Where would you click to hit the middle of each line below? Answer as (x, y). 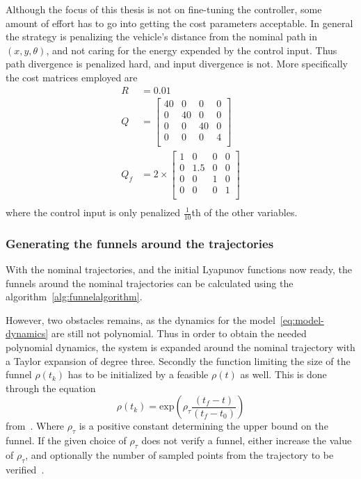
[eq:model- (302, 319)
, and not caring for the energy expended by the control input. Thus (192, 50)
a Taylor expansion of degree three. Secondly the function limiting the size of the (178, 360)
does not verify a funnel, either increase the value (247, 440)
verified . (25, 469)
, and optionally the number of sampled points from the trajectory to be (179, 454)
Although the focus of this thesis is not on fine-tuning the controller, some (164, 9)
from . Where (35, 426)
